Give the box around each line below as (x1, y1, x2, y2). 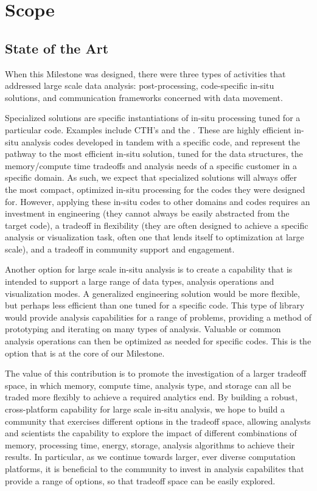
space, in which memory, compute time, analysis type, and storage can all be (5, 378, 291, 391)
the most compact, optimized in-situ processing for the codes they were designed (5, 183, 305, 195)
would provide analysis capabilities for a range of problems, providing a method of (5, 310, 312, 323)
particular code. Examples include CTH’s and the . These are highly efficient (5, 123, 291, 136)
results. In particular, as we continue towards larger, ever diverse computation (5, 450, 296, 463)
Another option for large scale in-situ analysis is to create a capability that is (5, 263, 293, 276)
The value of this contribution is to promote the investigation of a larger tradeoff (5, 367, 307, 380)
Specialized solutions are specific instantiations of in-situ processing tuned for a (5, 111, 301, 124)
